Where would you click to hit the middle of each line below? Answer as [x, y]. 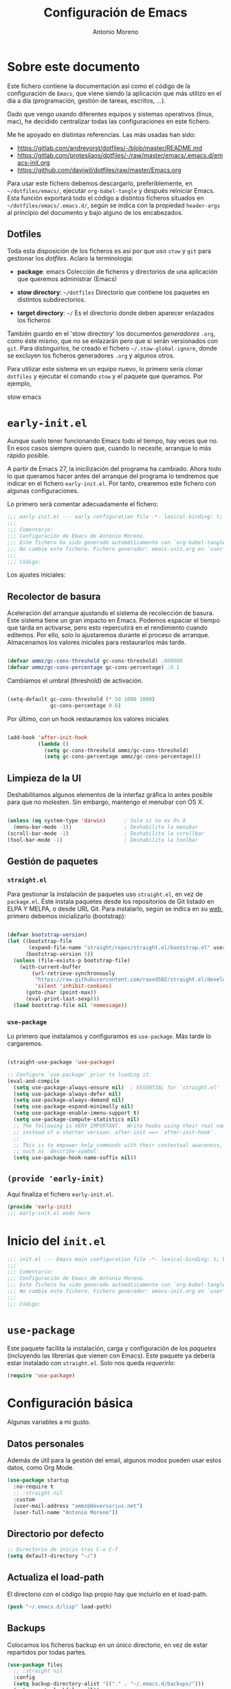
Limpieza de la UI [44, 778]
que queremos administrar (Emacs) [67, 279]
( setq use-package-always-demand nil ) [69, 1100]
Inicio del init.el [57, 1241]
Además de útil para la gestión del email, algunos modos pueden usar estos [114, 1460]
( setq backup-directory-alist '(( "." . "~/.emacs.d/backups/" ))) [109, 1684]
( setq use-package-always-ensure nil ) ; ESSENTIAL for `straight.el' [117, 1087]
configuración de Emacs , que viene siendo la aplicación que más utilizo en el [114, 93]
